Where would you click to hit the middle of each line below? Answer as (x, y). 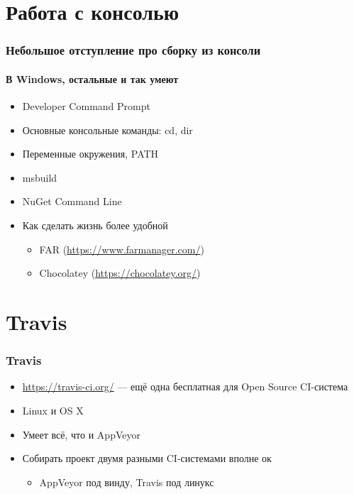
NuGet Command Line (72, 201)
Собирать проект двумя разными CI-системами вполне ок (147, 458)
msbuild (40, 177)
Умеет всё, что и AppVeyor (81, 434)
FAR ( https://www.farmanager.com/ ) (122, 249)
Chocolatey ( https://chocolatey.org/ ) (120, 273)
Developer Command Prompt (86, 106)
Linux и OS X (53, 410)
